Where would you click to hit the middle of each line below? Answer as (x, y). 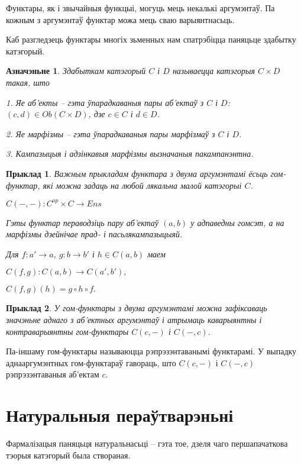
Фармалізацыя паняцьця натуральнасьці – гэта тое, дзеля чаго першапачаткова (147, 443)
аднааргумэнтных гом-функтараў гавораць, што (91, 362)
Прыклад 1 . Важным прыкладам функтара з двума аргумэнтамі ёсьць (137, 173)
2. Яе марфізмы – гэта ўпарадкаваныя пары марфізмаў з (111, 133)
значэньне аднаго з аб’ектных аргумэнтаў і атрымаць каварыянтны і (134, 319)
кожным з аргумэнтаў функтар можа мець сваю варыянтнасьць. (120, 19)
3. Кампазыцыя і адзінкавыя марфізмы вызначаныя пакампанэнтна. (130, 154)
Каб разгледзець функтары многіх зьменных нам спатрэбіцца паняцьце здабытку (151, 39)
